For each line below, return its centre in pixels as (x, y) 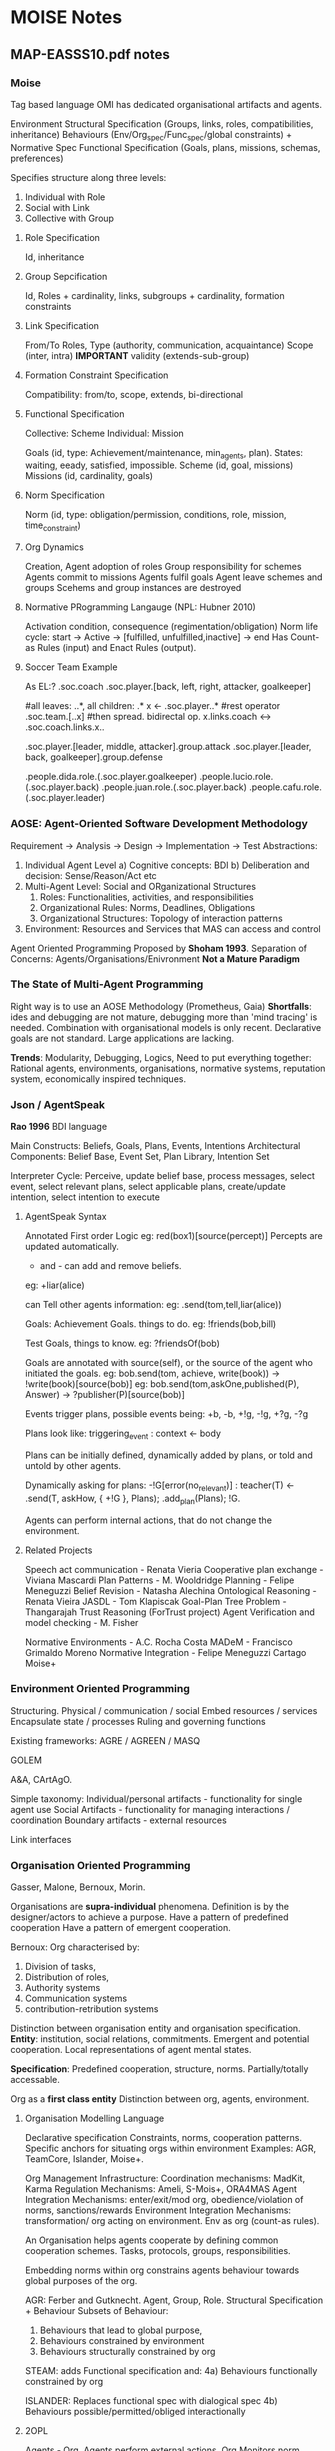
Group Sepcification (66, 276)
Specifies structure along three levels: (88, 177)
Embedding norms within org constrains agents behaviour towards (162, 2270)
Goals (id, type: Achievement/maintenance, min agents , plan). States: (163, 453)
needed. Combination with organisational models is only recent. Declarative (166, 1027)
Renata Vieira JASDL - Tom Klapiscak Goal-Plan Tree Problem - (155, 1601)
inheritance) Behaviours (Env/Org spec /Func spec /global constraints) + (151, 135)
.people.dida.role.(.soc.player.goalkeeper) (111, 777)
